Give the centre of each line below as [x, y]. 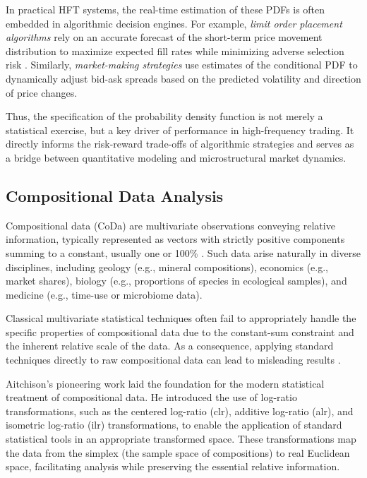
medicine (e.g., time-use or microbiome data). [104, 294]
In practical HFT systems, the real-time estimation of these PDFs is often [166, 9]
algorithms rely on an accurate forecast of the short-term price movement [164, 37]
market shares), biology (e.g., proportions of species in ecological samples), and [176, 281]
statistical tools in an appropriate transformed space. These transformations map [181, 439]
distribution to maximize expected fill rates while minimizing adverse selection [175, 50]
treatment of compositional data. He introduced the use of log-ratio [151, 397]
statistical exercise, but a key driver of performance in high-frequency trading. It [180, 130]
